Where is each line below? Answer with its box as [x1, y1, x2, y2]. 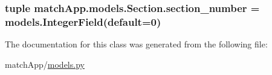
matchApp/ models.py [5, 58, 85, 70]
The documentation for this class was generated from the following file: [5, 38, 268, 50]
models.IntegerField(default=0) [5, 14, 161, 29]
